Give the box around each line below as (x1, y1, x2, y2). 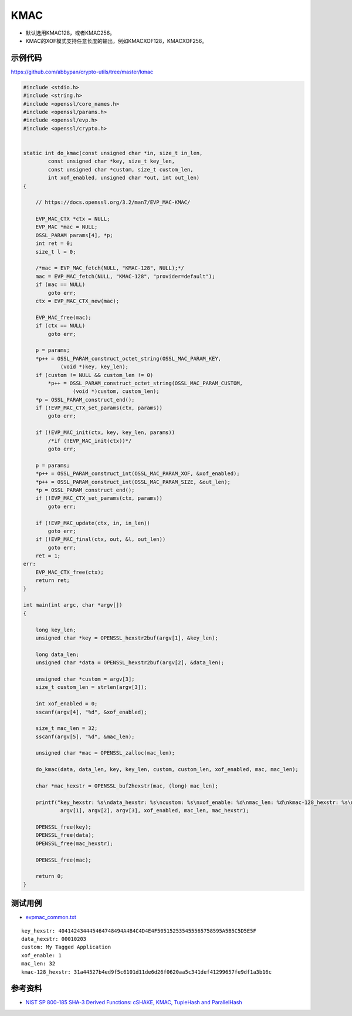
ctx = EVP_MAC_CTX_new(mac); (35, 297, 120, 304)
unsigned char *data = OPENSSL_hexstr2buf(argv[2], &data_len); (35, 660, 225, 666)
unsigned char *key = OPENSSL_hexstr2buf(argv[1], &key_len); (35, 635, 218, 641)
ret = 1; (35, 553, 61, 559)
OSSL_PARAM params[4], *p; (35, 232, 114, 238)
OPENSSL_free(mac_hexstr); (35, 840, 114, 847)
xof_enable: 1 (21, 952, 62, 958)
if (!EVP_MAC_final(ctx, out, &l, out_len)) (35, 536, 166, 543)
